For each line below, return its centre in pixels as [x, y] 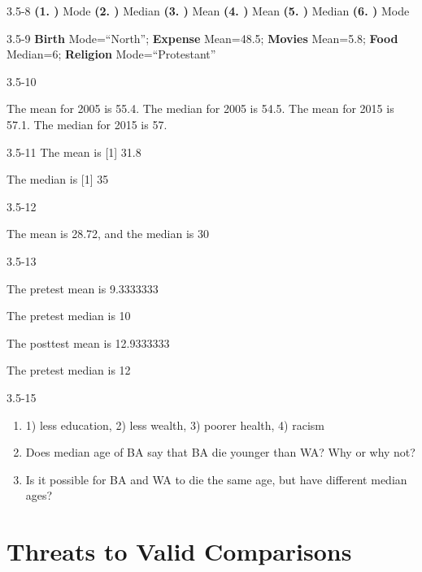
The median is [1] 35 [58, 179]
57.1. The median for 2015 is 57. [87, 124]
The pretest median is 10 [69, 316]
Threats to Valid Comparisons [179, 551]
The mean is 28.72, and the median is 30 [108, 234]
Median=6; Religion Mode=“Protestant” [111, 54]
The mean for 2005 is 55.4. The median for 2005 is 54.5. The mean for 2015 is [200, 108]
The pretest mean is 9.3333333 [83, 288]
